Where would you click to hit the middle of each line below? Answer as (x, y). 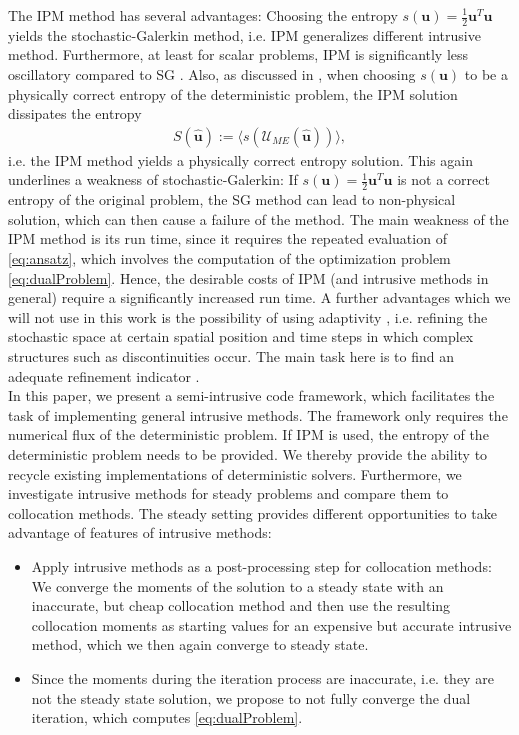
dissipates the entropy (75, 113)
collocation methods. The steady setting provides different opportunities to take (252, 512)
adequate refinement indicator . (104, 375)
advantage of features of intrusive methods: (140, 532)
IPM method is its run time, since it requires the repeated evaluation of (227, 238)
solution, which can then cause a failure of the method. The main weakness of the (258, 218)
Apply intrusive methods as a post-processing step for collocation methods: (261, 565)
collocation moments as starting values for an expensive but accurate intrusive (271, 624)
